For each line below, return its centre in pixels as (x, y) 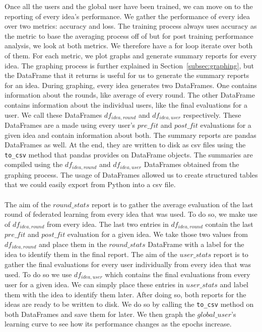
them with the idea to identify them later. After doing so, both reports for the (125, 294)
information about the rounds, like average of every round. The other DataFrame (130, 95)
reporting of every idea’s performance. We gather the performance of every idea (127, 16)
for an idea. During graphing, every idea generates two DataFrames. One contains (131, 85)
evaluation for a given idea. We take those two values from (157, 234)
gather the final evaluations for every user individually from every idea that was (128, 264)
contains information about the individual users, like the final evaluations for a (126, 104)
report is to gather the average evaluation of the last (172, 204)
